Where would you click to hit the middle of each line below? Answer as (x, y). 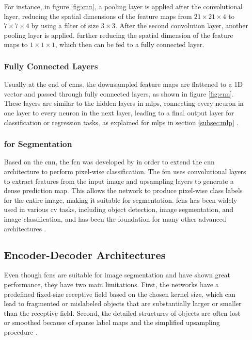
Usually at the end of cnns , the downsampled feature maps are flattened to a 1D (123, 84)
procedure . (21, 332)
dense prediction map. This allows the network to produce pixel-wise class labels (123, 190)
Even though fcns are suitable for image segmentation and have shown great (117, 275)
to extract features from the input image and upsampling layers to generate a (119, 181)
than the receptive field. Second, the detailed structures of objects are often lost (122, 313)
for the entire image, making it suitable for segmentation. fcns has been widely (121, 200)
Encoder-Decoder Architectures (85, 254)
